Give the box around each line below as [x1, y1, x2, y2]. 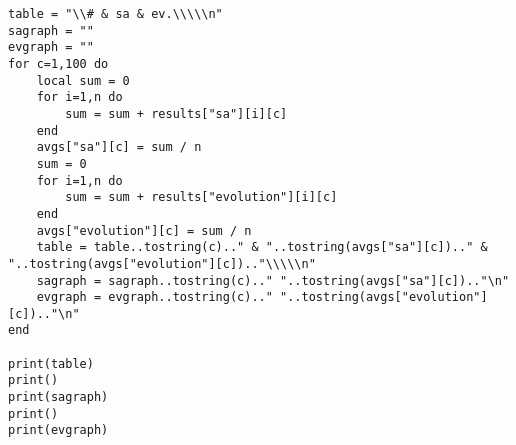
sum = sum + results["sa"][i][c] [65, 106, 288, 121]
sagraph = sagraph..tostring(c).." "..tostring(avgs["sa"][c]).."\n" [36, 273, 510, 288]
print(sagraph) [8, 390, 109, 405]
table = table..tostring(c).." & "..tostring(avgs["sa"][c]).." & [36, 240, 488, 255]
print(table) [8, 356, 94, 371]
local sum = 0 [36, 73, 130, 88]
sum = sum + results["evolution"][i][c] [65, 190, 338, 205]
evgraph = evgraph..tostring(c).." [36, 290, 273, 305]
